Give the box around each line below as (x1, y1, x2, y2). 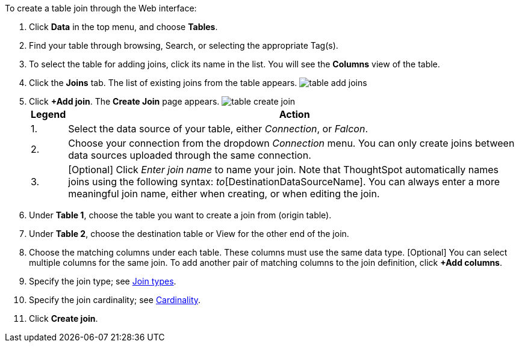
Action (279, 108, 310, 120)
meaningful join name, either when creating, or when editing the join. (68, 188, 380, 200)
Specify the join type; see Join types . (29, 276, 176, 286)
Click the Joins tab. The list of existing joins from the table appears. (29, 78, 297, 88)
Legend (31, 108, 66, 120)
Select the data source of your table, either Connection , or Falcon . (68, 123, 368, 135)
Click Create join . (29, 313, 98, 324)
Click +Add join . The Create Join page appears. (29, 96, 220, 106)
